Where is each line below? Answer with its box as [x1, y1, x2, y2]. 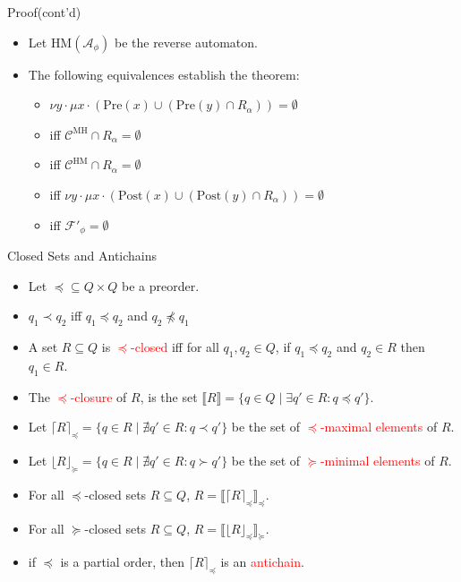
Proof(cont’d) [7, 3, 81, 21]
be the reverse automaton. [114, 32, 258, 51]
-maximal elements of [320, 417, 438, 436]
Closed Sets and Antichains [7, 246, 158, 265]
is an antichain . [220, 552, 304, 571]
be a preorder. [122, 276, 200, 295]
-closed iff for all [131, 338, 219, 355]
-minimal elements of [320, 450, 435, 469]
